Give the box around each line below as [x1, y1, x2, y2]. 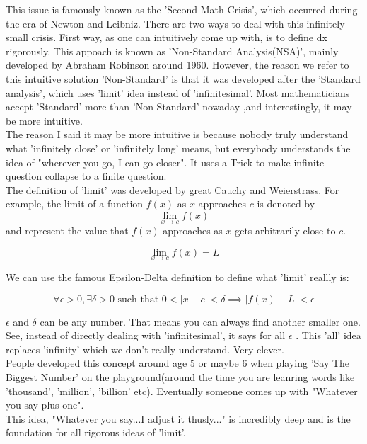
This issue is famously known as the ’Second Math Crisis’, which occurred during [6, 2, 358, 16]
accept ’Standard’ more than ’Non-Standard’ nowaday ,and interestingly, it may [6, 99, 352, 114]
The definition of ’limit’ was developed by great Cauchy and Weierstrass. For [6, 182, 339, 197]
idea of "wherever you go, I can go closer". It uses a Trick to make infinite [6, 154, 325, 169]
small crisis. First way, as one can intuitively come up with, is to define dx [6, 30, 327, 45]
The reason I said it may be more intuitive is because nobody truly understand [6, 127, 349, 142]
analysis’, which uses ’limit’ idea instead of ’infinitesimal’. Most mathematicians [6, 85, 350, 100]
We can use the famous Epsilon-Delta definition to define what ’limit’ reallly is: [6, 269, 349, 284]
